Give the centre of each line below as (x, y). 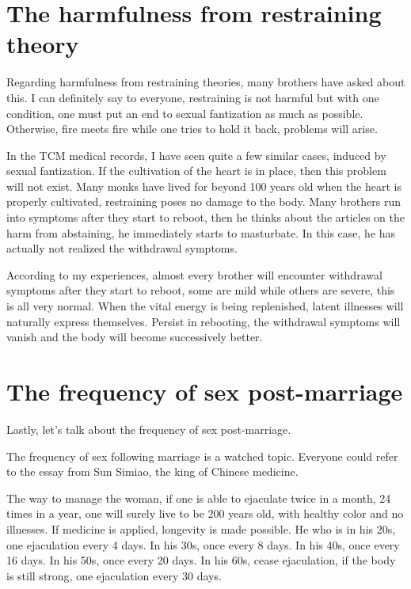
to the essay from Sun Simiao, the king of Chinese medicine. (152, 471)
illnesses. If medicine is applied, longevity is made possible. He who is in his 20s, (201, 528)
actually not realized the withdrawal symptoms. (122, 248)
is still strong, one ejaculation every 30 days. (114, 575)
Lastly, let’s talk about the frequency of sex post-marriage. (149, 429)
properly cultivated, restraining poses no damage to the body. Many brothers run (204, 201)
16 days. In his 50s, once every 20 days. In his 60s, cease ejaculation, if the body (201, 560)
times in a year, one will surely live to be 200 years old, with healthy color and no (205, 513)
